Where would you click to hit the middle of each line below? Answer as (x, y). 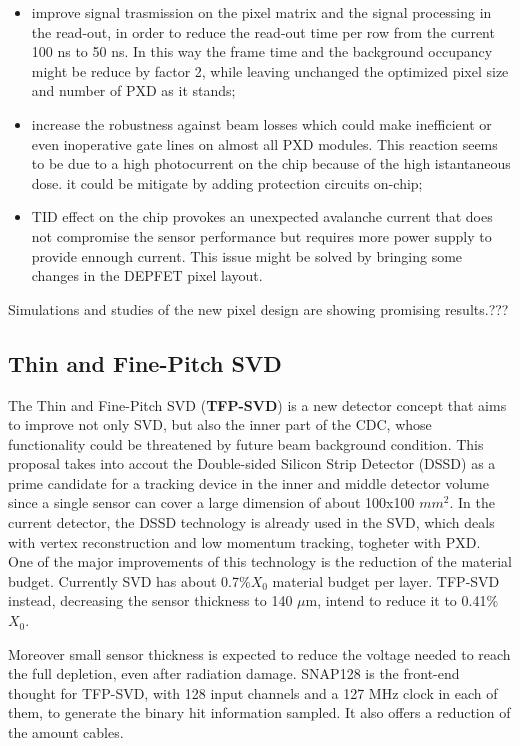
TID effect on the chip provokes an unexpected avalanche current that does (262, 216)
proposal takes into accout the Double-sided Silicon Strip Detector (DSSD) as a (252, 463)
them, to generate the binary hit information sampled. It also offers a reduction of (259, 712)
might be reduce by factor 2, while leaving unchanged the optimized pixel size (270, 70)
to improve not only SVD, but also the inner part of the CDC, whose (220, 424)
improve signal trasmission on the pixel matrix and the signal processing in (261, 12)
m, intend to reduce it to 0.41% (402, 600)
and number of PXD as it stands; (133, 90)
